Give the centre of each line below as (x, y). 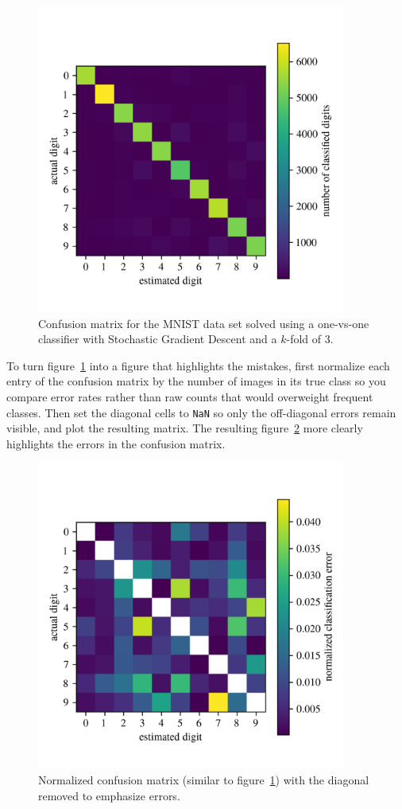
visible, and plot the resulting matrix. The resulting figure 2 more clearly (185, 428)
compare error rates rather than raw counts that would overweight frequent (190, 396)
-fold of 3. (310, 339)
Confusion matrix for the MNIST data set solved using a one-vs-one (204, 323)
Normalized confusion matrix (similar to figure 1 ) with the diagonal (204, 780)
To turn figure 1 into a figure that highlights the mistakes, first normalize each (198, 365)
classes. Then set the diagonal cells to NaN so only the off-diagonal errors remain (201, 412)
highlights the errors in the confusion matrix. (116, 443)
